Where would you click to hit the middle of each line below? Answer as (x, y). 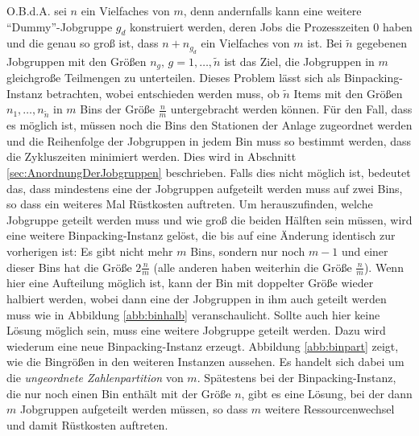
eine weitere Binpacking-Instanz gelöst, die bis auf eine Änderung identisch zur (201, 235)
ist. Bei (325, 43)
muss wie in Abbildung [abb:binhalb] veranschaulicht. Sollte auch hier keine (193, 314)
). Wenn (384, 267)
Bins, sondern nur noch (248, 251)
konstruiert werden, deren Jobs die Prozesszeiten (250, 26)
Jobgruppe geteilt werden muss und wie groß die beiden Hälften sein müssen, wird (209, 219)
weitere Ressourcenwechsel (330, 409)
